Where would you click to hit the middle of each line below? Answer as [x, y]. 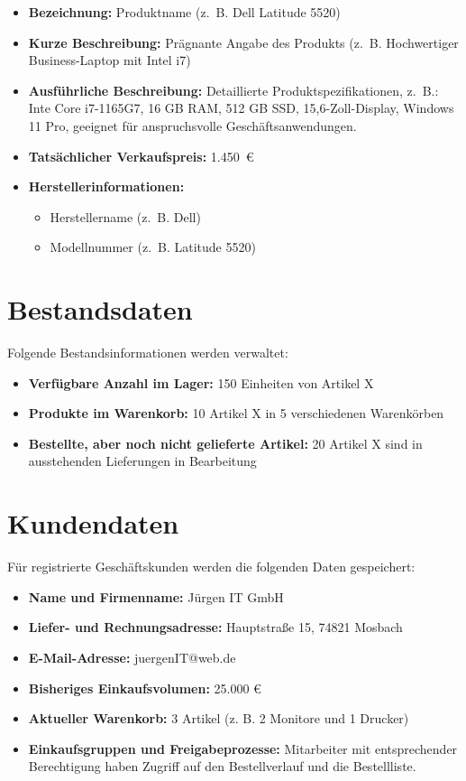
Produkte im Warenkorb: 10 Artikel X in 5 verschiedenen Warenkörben [236, 413]
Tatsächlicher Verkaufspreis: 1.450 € [141, 156]
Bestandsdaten [100, 309]
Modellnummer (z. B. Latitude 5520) [153, 247]
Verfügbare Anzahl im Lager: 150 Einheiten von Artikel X [201, 382]
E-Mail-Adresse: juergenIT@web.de [132, 657]
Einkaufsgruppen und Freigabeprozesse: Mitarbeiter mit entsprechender [243, 748]
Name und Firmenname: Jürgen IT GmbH [156, 596]
